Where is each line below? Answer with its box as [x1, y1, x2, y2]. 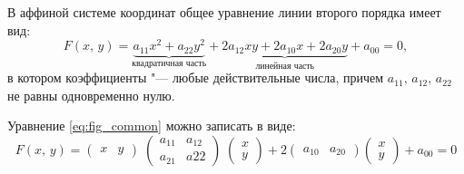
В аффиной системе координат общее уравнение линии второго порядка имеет [7, 3, 441, 21]
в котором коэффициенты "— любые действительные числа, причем [7, 68, 384, 87]
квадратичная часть [132, 58, 207, 68]
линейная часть [255, 61, 315, 71]
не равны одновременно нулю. [7, 85, 175, 104]
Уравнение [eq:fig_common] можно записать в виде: [7, 116, 296, 135]
